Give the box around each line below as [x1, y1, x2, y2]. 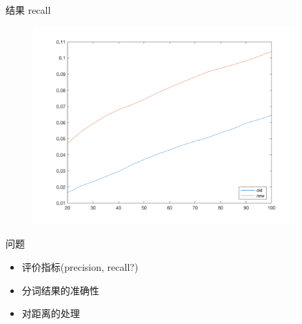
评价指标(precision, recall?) [21, 259, 139, 274]
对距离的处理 [21, 306, 80, 321]
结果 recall [6, 3, 51, 17]
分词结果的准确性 [21, 283, 99, 297]
